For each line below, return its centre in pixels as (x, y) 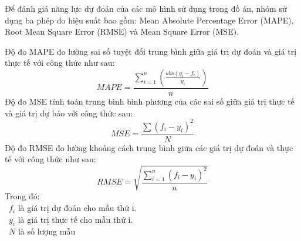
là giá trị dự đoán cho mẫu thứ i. (77, 208)
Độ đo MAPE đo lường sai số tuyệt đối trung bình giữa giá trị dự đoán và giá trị (151, 51)
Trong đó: (22, 196)
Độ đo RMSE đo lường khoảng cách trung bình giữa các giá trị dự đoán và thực (149, 147)
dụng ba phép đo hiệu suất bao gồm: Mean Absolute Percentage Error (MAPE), (149, 20)
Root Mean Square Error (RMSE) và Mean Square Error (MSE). (122, 31)
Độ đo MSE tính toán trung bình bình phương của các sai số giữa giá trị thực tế (150, 101)
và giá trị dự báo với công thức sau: (69, 113)
